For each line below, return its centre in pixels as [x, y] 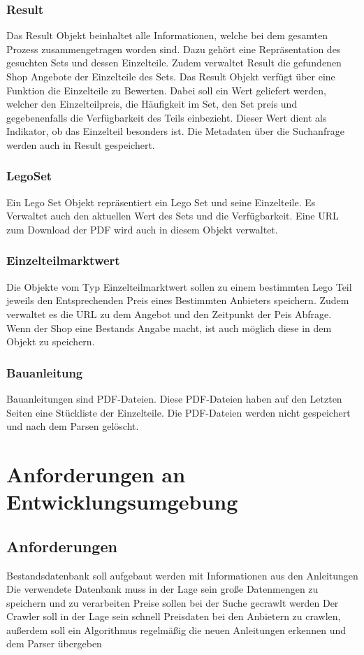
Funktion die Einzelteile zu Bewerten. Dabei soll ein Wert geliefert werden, [166, 90]
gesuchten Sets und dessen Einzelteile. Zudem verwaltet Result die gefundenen [174, 63]
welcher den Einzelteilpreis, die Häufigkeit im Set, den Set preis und [152, 104]
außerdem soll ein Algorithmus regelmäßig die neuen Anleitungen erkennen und [176, 629]
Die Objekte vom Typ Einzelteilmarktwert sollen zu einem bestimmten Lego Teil [179, 286]
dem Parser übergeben [54, 643]
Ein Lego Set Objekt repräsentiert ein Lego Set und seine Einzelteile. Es [161, 202]
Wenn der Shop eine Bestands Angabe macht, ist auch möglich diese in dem [169, 327]
